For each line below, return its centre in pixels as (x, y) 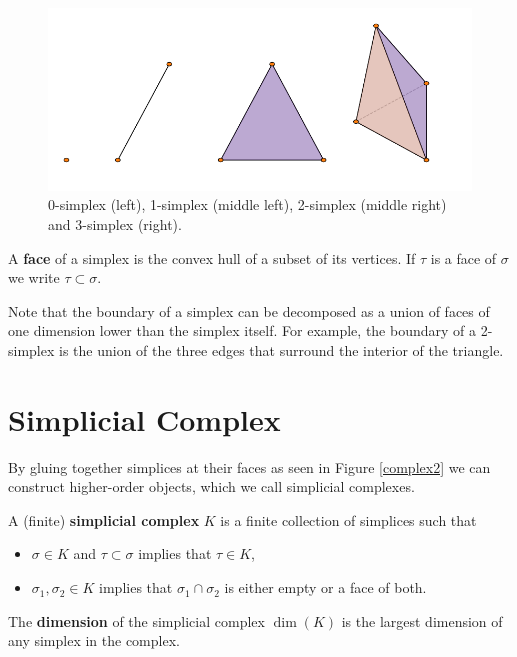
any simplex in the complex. (94, 640)
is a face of (463, 257)
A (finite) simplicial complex (104, 519)
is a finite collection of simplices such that (348, 519)
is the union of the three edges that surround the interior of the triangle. (281, 349)
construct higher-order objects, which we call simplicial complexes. (211, 486)
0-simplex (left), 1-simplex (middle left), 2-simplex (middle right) (247, 204)
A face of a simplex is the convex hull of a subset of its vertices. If (212, 257)
